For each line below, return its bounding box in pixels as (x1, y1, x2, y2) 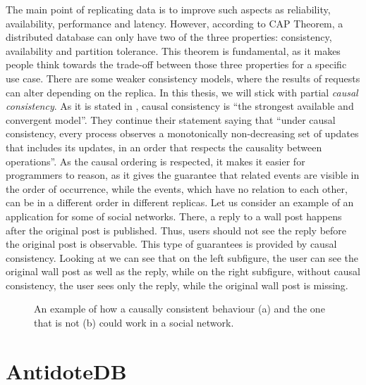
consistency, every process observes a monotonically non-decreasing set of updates (6, 126, 359, 141)
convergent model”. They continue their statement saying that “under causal (6, 112, 336, 127)
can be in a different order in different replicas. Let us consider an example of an (6, 195, 354, 210)
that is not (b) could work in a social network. (34, 315, 234, 330)
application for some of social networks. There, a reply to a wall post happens (6, 208, 342, 223)
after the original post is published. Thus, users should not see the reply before (6, 222, 347, 237)
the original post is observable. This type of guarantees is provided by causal (6, 236, 337, 251)
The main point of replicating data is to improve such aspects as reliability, (6, 2, 331, 16)
